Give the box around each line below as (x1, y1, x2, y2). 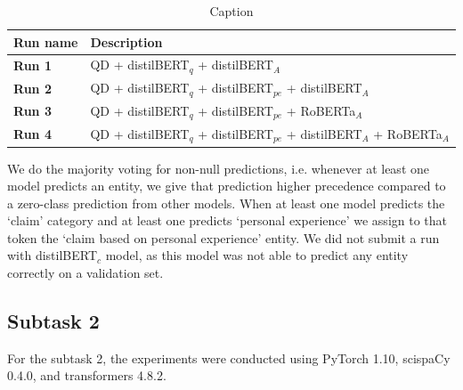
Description (90, 32, 163, 51)
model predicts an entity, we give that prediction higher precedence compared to (7, 176, 446, 195)
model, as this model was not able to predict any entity (105, 246, 409, 264)
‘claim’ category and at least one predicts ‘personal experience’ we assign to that (7, 211, 448, 230)
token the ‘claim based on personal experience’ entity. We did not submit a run (7, 228, 440, 247)
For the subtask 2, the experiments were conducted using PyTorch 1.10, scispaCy (7, 348, 451, 367)
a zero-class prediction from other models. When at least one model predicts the (7, 193, 445, 212)
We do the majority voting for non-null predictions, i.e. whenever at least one (7, 158, 429, 177)
